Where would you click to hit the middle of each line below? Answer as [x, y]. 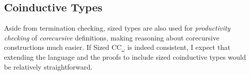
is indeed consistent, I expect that [179, 47]
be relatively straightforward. [48, 66]
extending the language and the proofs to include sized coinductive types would [125, 56]
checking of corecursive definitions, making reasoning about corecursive [112, 37]
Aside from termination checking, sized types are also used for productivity [117, 28]
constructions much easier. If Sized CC [63, 47]
